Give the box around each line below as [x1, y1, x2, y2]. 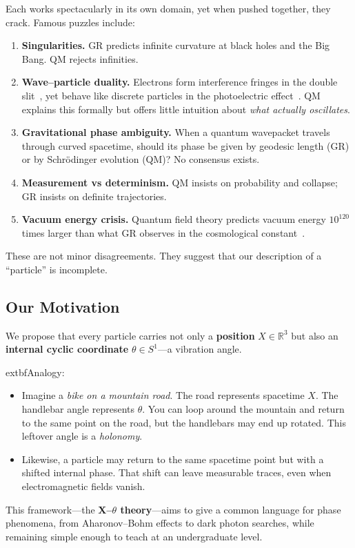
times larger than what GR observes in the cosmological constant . [21, 225, 305, 239]
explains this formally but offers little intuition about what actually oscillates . [21, 101, 350, 116]
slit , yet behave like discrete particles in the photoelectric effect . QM [21, 88, 321, 102]
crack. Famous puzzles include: [6, 14, 135, 29]
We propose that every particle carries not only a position [6, 328, 255, 342]
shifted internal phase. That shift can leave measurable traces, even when [21, 465, 332, 480]
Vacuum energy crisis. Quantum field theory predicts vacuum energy [21, 212, 326, 226]
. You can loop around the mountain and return [142, 402, 345, 416]
